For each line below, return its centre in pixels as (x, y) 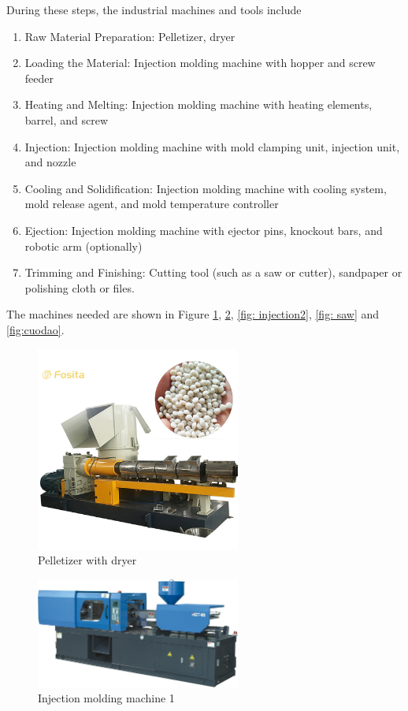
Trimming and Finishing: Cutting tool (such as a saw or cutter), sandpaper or (213, 272)
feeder (39, 78)
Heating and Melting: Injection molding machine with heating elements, (198, 104)
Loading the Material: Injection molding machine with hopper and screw (200, 63)
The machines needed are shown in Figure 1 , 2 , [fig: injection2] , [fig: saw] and (193, 314)
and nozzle (50, 162)
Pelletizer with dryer (87, 560)
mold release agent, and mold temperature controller (152, 204)
